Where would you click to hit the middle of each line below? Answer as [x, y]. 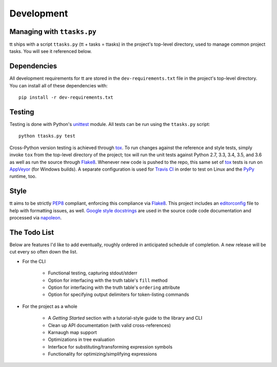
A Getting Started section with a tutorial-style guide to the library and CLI [125, 318]
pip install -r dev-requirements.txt [66, 97]
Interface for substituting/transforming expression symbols [110, 346]
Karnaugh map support [72, 332]
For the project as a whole [50, 306]
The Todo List [32, 232]
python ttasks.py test [47, 136]
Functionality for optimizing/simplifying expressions [103, 354]
